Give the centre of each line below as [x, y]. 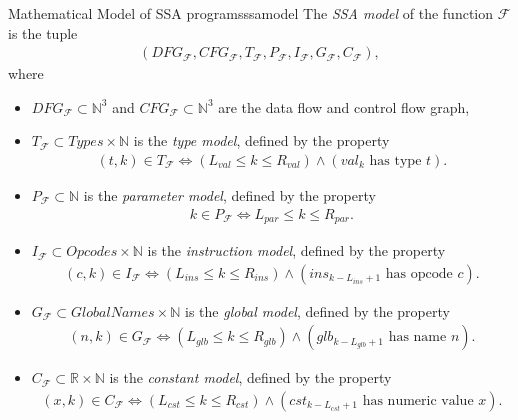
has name [417, 337]
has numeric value [418, 400]
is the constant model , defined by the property [250, 377]
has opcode [419, 273]
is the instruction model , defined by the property [296, 250]
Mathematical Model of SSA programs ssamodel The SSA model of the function [251, 13]
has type [395, 161]
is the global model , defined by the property [317, 310]
